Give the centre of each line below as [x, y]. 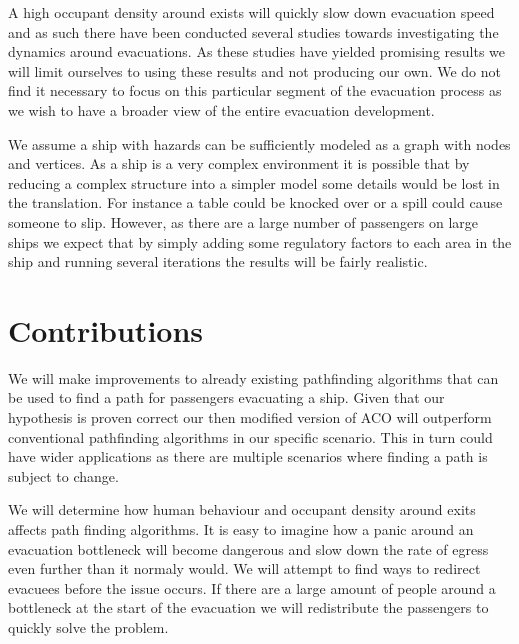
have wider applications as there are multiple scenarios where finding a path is [248, 456]
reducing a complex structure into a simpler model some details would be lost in [254, 182]
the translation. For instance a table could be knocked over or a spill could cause [255, 202]
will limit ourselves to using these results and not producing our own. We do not [254, 70]
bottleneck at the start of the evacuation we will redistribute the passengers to [248, 607]
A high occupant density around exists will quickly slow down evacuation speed [251, 12]
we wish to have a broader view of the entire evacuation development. [221, 109]
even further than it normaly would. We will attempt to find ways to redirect [244, 568]
